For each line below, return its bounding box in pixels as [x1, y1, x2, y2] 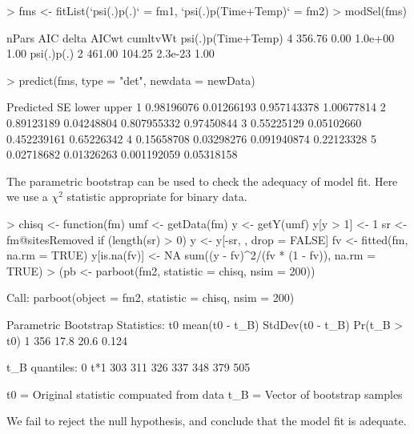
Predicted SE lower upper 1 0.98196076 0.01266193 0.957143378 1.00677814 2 [6, 98, 386, 115]
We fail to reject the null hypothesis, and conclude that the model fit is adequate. [6, 412, 407, 429]
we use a [6, 188, 48, 205]
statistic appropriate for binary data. [66, 188, 247, 205]
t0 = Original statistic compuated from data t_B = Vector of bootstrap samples [6, 385, 403, 402]
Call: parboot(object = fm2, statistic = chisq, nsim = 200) [6, 289, 295, 306]
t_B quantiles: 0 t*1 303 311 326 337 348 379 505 [6, 359, 251, 376]
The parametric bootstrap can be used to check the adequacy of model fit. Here [6, 172, 398, 189]
